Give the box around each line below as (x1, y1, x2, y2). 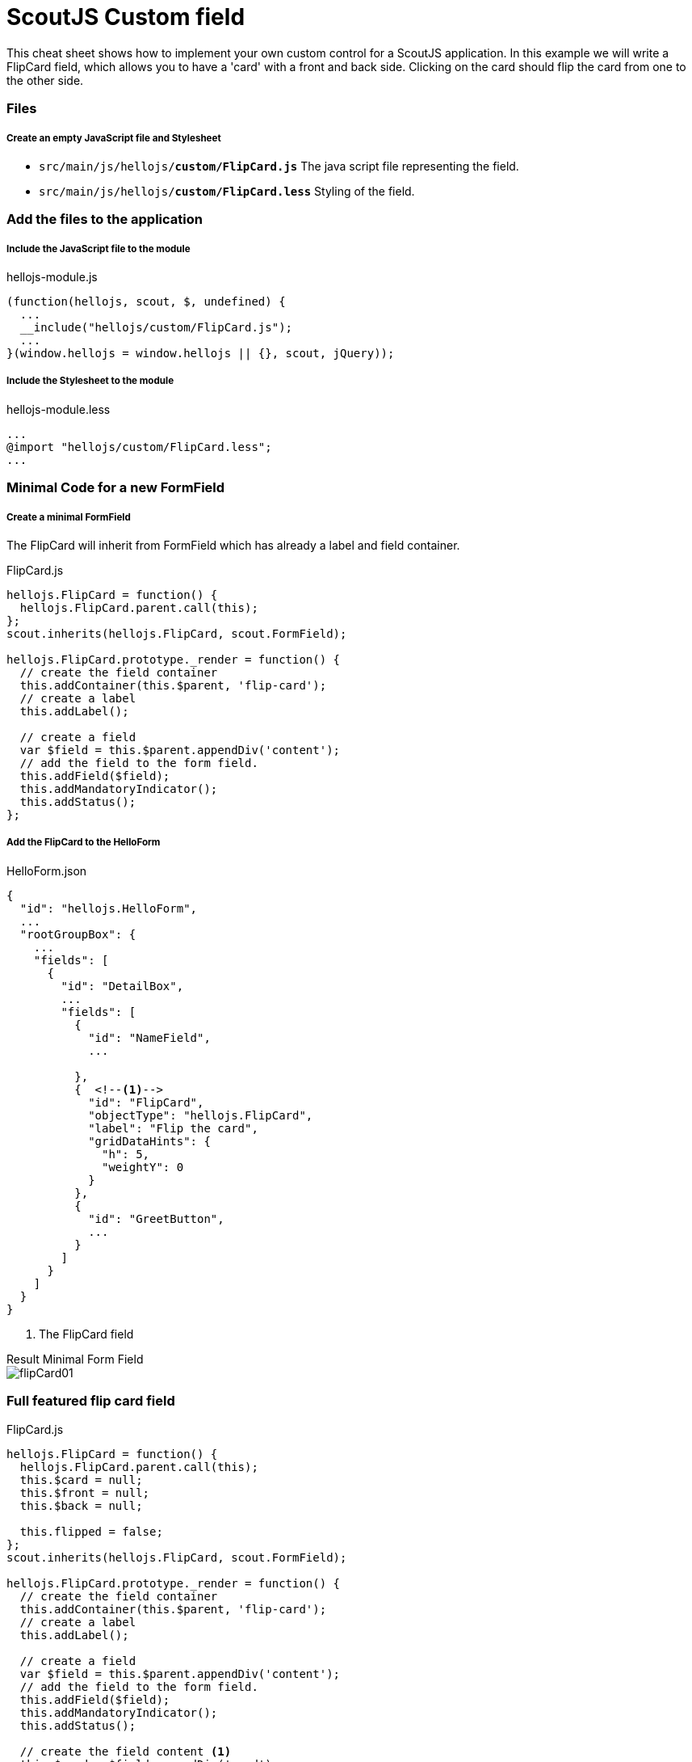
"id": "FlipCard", (88, 1095, 204, 1109)
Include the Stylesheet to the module (6, 375, 174, 387)
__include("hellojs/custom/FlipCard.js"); (19, 321, 293, 335)
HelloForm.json (6, 863, 87, 878)
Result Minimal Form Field (6, 1351, 144, 1366)
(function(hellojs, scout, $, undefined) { (6, 295, 286, 309)
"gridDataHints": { (88, 1134, 211, 1148)
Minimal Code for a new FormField (6, 479, 225, 496)
